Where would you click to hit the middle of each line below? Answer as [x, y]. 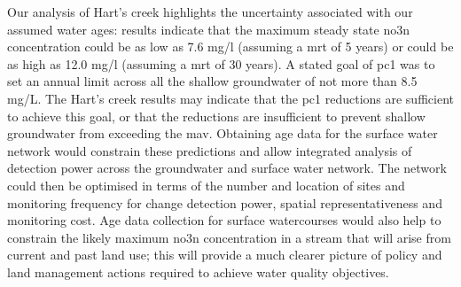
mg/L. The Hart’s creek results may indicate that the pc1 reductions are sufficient [230, 98]
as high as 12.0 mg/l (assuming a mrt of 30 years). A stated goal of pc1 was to [221, 63]
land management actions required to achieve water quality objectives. [198, 271]
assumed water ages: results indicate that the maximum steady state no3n [209, 29]
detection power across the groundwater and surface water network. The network [227, 168]
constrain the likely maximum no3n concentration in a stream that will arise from [229, 237]
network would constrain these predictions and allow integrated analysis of [210, 150]
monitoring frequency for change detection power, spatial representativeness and [225, 202]
